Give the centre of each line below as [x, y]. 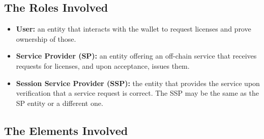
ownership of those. [46, 38]
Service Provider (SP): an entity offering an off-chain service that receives [136, 56]
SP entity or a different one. [60, 103]
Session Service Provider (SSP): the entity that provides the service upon [138, 83]
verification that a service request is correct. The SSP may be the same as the [137, 93]
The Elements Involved [66, 130]
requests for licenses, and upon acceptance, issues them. [103, 65]
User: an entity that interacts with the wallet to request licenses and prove [134, 29]
